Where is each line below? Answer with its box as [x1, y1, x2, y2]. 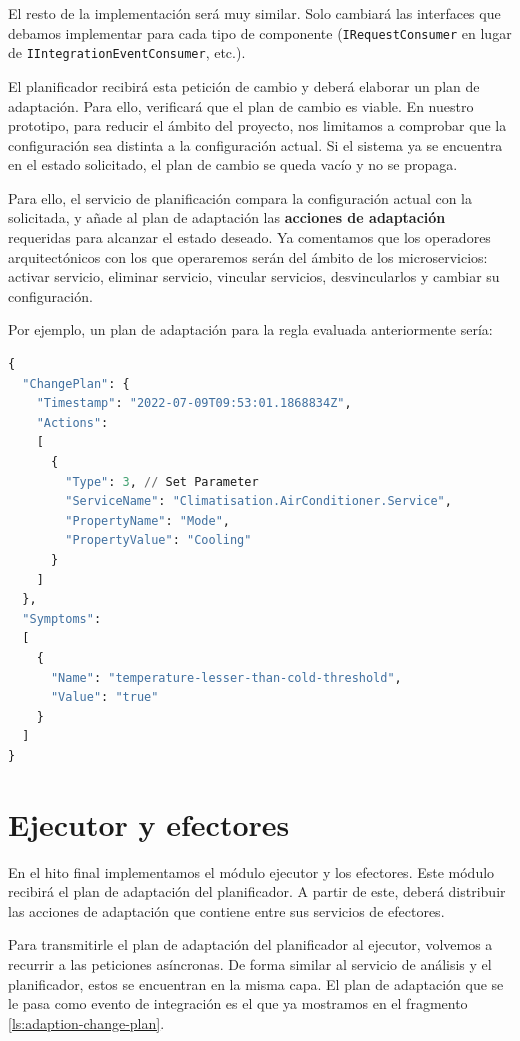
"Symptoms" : [22, 611, 102, 626]
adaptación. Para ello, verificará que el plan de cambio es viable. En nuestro [8, 95, 474, 116]
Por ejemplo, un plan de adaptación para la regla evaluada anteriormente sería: [8, 319, 493, 340]
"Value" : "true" [50, 690, 159, 705]
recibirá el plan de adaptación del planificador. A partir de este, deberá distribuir [8, 881, 506, 902]
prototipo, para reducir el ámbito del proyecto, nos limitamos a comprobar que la [8, 115, 507, 136]
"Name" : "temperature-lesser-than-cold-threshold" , [50, 670, 402, 685]
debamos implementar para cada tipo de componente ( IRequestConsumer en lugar [8, 22, 512, 43]
